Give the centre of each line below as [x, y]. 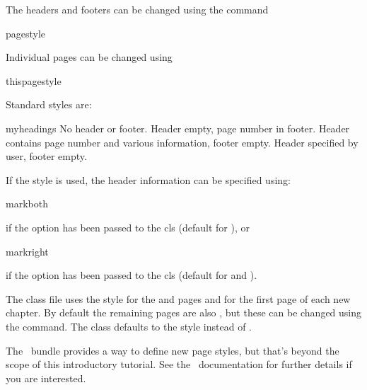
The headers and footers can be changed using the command [137, 9]
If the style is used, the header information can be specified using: [148, 179]
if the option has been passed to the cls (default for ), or [128, 227]
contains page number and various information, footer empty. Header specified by [182, 142]
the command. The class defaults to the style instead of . [129, 326]
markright [27, 251]
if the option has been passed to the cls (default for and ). [132, 275]
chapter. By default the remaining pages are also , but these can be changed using [184, 312]
